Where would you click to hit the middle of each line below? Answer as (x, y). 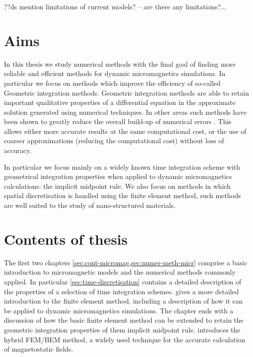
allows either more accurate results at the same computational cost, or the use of (125, 131)
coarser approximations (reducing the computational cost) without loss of (114, 140)
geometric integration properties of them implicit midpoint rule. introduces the (122, 329)
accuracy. (18, 150)
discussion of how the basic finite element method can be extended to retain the (124, 320)
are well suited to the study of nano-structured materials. (90, 205)
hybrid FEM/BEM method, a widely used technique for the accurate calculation (125, 339)
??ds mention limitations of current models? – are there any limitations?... (115, 6)
